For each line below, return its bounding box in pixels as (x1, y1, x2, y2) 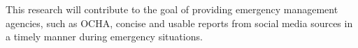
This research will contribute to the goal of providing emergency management (6, 2, 338, 16)
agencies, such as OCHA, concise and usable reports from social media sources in (6, 15, 353, 30)
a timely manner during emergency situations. (6, 29, 203, 44)
